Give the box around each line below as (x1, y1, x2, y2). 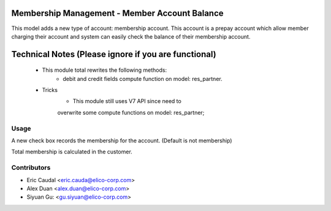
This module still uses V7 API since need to (72, 98, 182, 105)
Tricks (42, 86, 58, 94)
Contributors (11, 163, 51, 172)
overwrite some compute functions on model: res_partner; (57, 109, 205, 116)
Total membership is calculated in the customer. (11, 148, 133, 156)
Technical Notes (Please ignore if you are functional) (11, 49, 217, 59)
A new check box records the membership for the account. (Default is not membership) (11, 137, 232, 144)
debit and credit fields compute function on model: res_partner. (63, 75, 223, 82)
